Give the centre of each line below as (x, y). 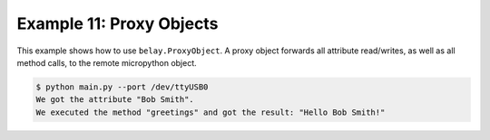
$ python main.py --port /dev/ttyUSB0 (122, 87)
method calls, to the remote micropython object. (107, 62)
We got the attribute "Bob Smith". (115, 100)
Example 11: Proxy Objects (118, 23)
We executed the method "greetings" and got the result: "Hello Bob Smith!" (211, 112)
